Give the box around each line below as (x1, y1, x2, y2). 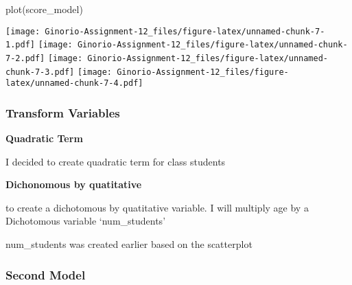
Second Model (5, 266, 86, 283)
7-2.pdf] (5, 53, 45, 63)
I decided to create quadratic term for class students (5, 154, 226, 168)
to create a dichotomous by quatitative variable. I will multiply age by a (5, 200, 309, 214)
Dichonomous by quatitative (5, 177, 142, 192)
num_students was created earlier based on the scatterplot (5, 237, 253, 251)
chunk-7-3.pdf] (5, 67, 75, 77)
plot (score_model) (5, 2, 83, 16)
